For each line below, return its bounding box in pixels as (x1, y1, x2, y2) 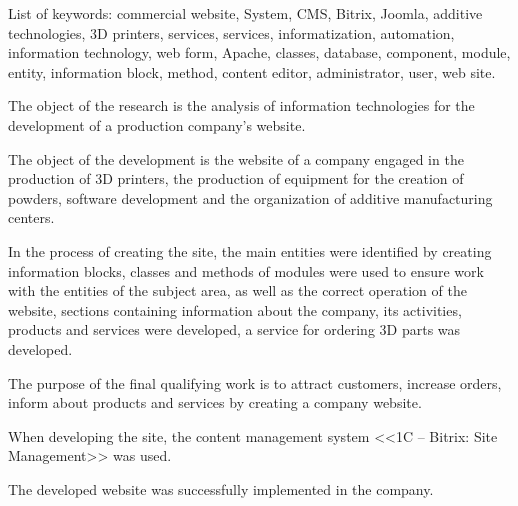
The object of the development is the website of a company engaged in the (8, 148, 464, 169)
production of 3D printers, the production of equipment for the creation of (8, 168, 464, 189)
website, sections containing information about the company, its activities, (8, 299, 462, 320)
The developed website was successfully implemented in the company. (8, 478, 434, 499)
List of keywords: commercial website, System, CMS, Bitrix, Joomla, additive (8, 3, 483, 23)
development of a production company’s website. (8, 114, 306, 135)
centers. (8, 207, 55, 228)
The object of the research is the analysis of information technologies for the (8, 95, 475, 116)
